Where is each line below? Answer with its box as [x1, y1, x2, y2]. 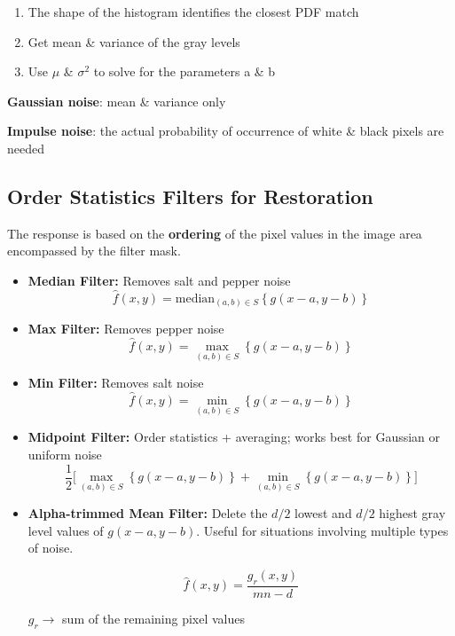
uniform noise [27, 444, 102, 463]
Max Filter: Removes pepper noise [27, 319, 224, 338]
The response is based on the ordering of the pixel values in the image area [7, 224, 422, 242]
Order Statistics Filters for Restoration [7, 182, 373, 209]
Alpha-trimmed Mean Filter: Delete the [27, 504, 268, 522]
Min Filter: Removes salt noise [27, 373, 204, 392]
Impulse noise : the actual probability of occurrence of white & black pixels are [7, 122, 444, 140]
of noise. [27, 538, 74, 557]
